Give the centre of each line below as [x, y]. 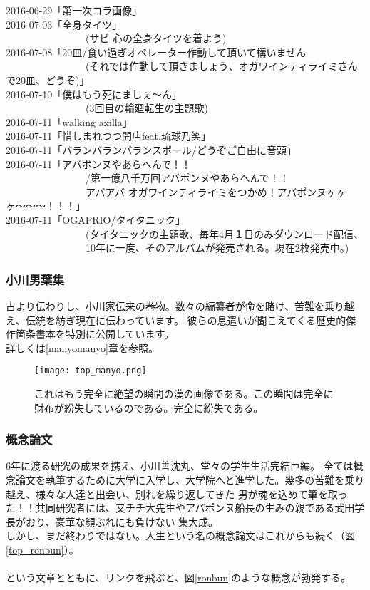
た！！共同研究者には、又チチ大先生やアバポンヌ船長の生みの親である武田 [180, 508]
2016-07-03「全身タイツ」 [64, 24]
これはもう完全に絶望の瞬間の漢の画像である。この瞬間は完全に [184, 393]
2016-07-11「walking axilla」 [69, 121]
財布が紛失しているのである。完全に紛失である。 [149, 407]
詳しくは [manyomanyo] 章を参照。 [82, 347]
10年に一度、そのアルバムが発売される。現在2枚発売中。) [217, 248]
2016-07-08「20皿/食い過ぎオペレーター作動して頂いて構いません [156, 52]
